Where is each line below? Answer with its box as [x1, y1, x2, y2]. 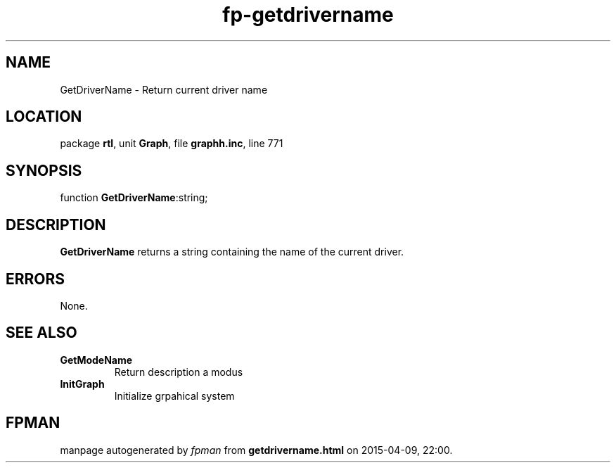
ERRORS [6, 270, 65, 288]
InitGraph [60, 377, 105, 390]
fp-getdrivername [222, 3, 394, 27]
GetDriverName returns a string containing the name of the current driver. [60, 246, 404, 258]
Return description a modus [114, 365, 243, 378]
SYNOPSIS [6, 161, 82, 179]
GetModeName [60, 353, 133, 366]
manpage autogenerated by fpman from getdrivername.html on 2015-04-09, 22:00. [60, 443, 453, 456]
